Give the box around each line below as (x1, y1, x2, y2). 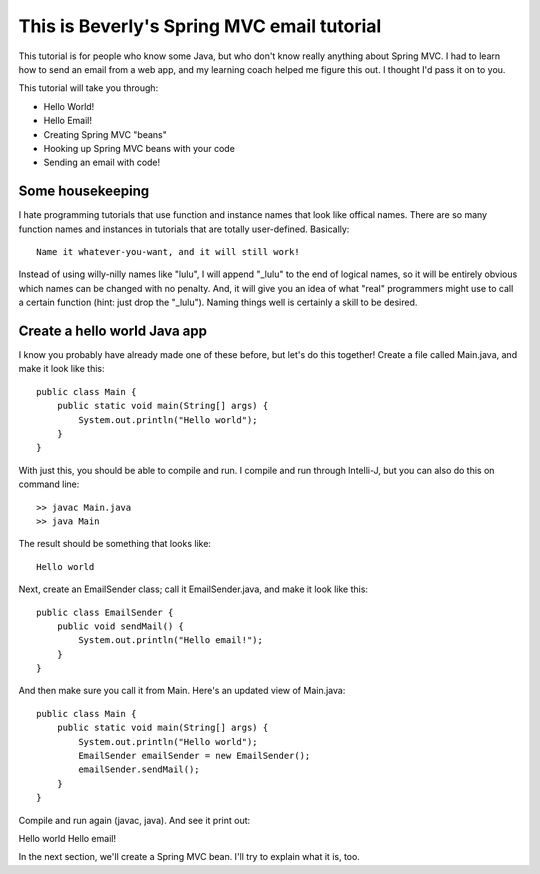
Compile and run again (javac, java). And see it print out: (18, 814, 251, 826)
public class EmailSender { (36, 606, 174, 618)
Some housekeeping (18, 183, 150, 200)
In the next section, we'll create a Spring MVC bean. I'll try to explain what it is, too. (18, 851, 360, 863)
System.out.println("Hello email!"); (78, 635, 264, 646)
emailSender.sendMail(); (78, 764, 200, 775)
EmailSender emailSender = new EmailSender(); (78, 750, 311, 762)
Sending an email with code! (43, 156, 161, 169)
